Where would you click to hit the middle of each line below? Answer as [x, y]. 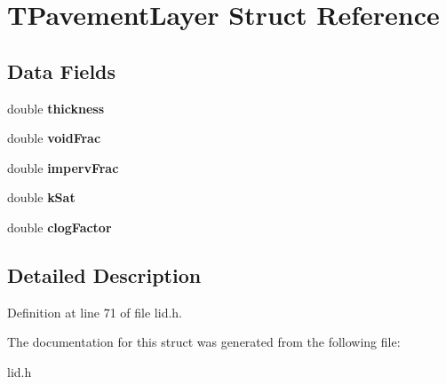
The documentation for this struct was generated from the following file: [204, 342]
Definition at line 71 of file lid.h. [95, 312]
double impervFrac [63, 167]
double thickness [56, 108]
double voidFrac [54, 138]
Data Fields [62, 71]
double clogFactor [60, 227]
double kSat [41, 197]
